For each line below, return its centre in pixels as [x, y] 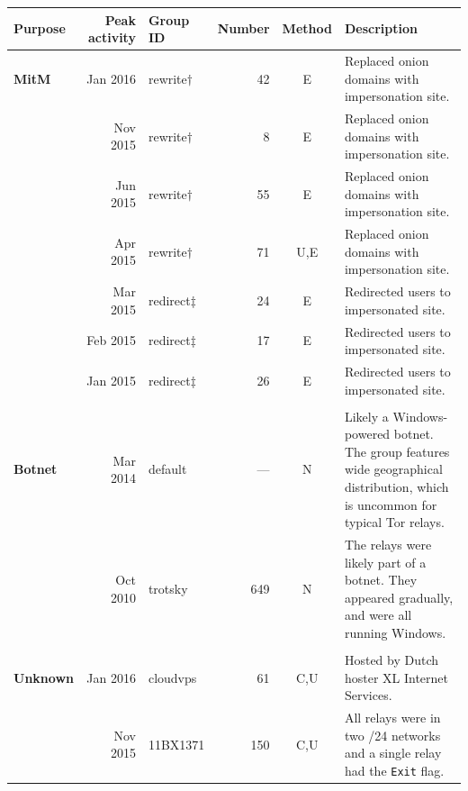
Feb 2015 [111, 340]
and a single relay [393, 753]
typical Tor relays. [394, 522]
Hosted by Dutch [391, 660]
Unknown [44, 677]
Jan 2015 [111, 380]
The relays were [388, 545]
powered [367, 434]
